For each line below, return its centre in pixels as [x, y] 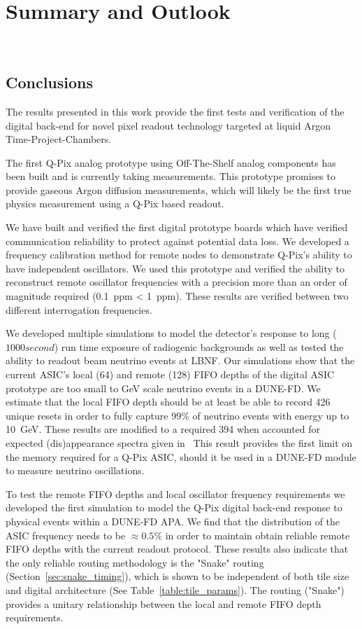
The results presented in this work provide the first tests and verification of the [175, 111]
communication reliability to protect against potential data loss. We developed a [178, 241]
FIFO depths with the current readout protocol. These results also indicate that [177, 549]
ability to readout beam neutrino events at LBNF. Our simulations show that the [180, 360]
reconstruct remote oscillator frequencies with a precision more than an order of [176, 282]
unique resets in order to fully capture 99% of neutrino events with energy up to [178, 415]
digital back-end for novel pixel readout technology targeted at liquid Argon [168, 125]
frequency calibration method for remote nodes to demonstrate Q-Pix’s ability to [179, 255]
